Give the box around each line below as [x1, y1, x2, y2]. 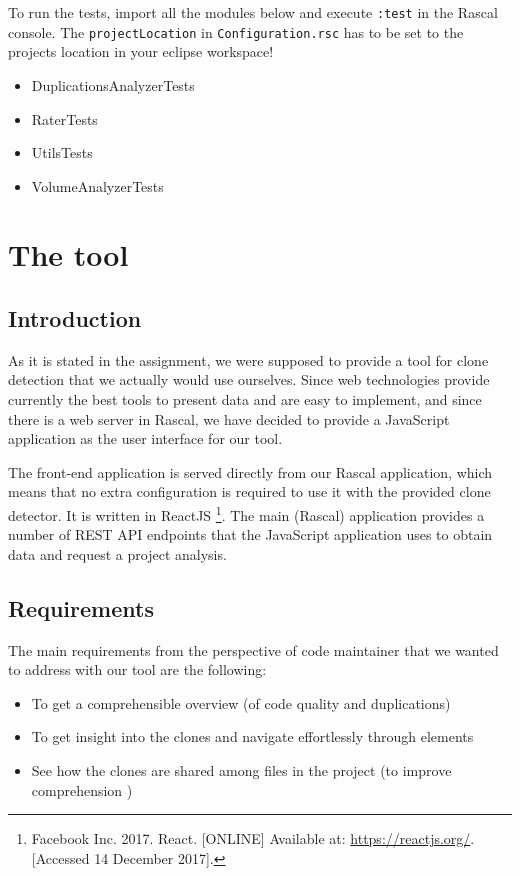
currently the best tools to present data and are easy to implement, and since [8, 389, 482, 410]
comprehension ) [31, 779, 133, 800]
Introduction [8, 303, 142, 334]
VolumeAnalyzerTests [31, 175, 164, 196]
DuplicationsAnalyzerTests [31, 74, 195, 95]
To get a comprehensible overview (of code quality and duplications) [31, 692, 451, 713]
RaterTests [31, 108, 98, 129]
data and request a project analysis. [8, 543, 227, 564]
